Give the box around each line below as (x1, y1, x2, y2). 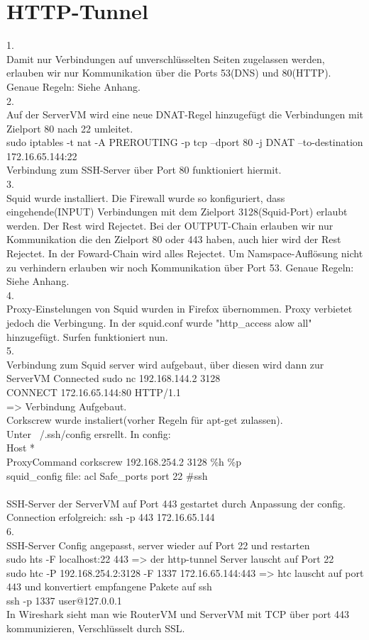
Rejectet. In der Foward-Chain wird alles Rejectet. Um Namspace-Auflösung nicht (6, 246, 363, 261)
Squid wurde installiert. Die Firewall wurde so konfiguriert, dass (6, 190, 285, 205)
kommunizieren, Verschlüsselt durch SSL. (6, 621, 185, 636)
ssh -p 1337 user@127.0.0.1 (6, 593, 122, 607)
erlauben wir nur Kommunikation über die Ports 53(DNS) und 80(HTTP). (6, 65, 331, 80)
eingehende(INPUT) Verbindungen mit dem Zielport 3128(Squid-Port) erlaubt (6, 204, 348, 219)
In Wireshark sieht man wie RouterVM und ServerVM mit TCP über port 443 (6, 607, 350, 622)
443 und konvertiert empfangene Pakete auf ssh (6, 579, 212, 594)
